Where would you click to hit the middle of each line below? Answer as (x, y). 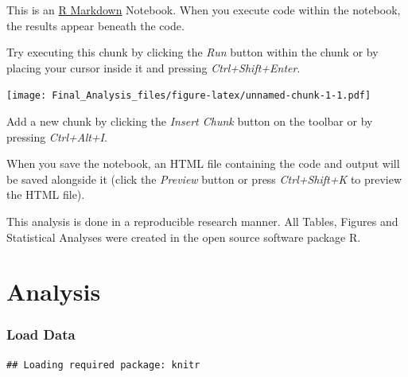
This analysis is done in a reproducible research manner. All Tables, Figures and (202, 221)
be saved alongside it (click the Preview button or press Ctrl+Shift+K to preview (204, 179)
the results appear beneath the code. (95, 25)
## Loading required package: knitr (103, 365)
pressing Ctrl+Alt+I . (57, 136)
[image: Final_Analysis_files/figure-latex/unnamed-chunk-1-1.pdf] (189, 96)
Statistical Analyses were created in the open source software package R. (184, 237)
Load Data (41, 334)
